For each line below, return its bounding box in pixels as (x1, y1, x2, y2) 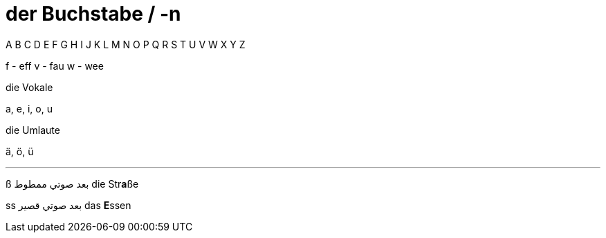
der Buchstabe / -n (6, 2, 181, 26)
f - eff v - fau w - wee (6, 59, 104, 72)
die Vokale (6, 81, 53, 93)
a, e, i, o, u (6, 102, 53, 115)
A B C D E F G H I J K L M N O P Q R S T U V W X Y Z (6, 38, 246, 50)
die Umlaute (6, 123, 60, 136)
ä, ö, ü (6, 145, 34, 157)
